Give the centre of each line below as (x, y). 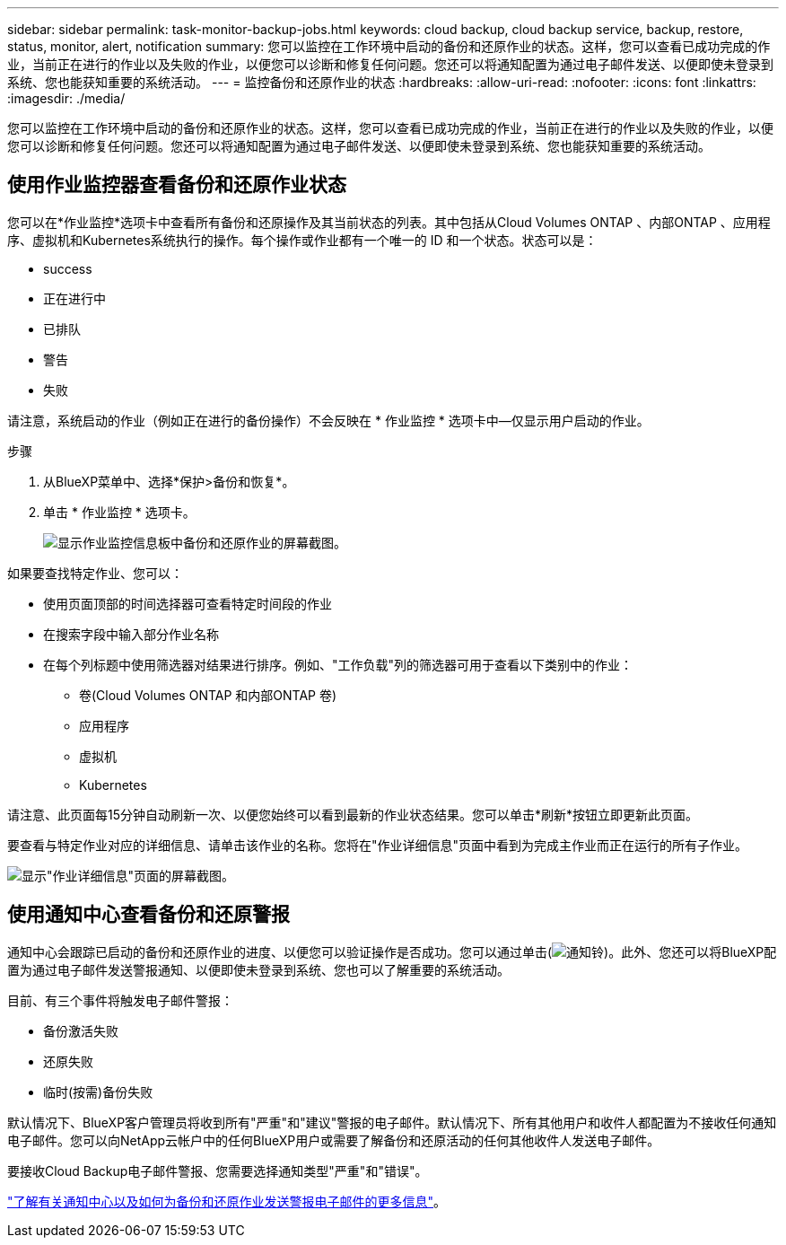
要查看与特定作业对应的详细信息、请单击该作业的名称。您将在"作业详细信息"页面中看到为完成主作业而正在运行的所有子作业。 (378, 845)
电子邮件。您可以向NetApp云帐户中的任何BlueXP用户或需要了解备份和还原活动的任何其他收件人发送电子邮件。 (334, 1140)
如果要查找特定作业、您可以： (95, 573)
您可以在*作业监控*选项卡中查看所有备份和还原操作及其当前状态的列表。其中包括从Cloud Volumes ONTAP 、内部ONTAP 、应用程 (389, 222)
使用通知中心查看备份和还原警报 (148, 915)
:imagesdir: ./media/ (66, 98)
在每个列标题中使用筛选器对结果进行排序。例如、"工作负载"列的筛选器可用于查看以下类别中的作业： (338, 664)
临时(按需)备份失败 (98, 1092)
